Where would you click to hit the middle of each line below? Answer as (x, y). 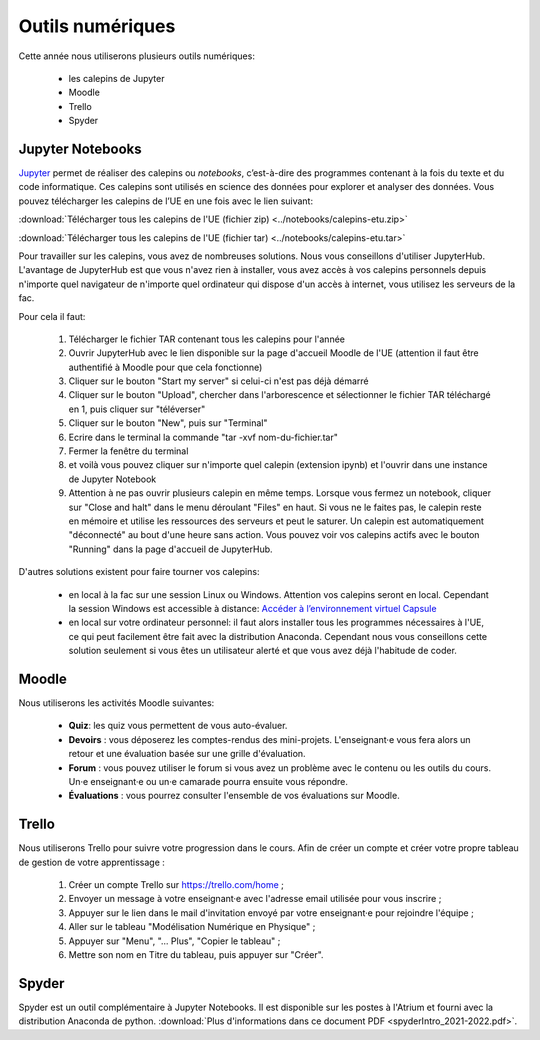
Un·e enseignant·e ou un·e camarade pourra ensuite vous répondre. (208, 781)
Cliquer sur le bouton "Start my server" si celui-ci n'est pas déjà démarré (218, 381)
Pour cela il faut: (52, 316)
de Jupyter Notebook (112, 479)
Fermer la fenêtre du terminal (128, 451)
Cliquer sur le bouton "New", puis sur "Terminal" (168, 423)
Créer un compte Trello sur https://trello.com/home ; (176, 885)
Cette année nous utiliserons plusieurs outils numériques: (136, 56)
